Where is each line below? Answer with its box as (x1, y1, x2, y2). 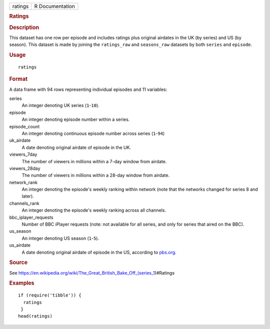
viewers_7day (9, 151, 37, 157)
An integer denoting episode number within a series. (21, 116, 130, 122)
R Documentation (34, 3, 75, 9)
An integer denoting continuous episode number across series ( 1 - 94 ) (21, 130, 165, 136)
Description (9, 24, 39, 31)
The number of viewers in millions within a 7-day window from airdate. (21, 158, 167, 164)
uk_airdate (9, 137, 31, 143)
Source (9, 259, 28, 266)
